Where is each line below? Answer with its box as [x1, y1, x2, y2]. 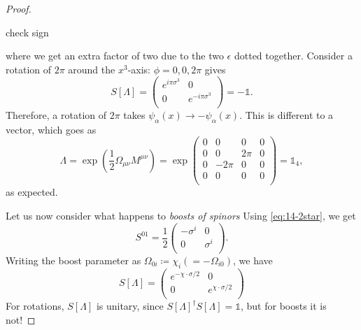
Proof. [6, 1, 31, 15]
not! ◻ [6, 312, 36, 327]
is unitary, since [96, 299, 164, 313]
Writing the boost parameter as [6, 252, 141, 267]
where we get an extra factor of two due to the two [6, 48, 224, 63]
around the [68, 62, 115, 76]
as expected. [6, 185, 58, 199]
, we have [233, 252, 273, 267]
